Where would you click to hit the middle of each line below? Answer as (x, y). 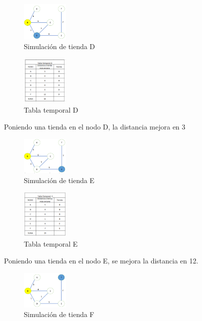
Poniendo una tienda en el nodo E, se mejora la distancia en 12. (101, 260)
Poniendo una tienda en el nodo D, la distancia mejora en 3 (95, 126)
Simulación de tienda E (59, 180)
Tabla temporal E (51, 244)
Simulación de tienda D (60, 46)
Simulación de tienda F (59, 314)
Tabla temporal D (51, 110)
